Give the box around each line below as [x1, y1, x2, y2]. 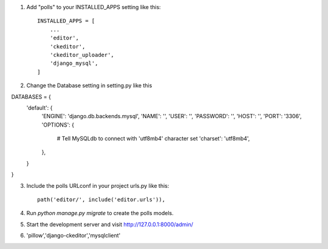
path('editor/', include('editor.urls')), [37, 196, 166, 203]
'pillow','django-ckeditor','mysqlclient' [26, 232, 121, 239]
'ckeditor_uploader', [49, 51, 115, 58]
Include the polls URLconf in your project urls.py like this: [26, 182, 169, 189]
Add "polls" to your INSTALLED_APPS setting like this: [26, 4, 161, 10]
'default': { [26, 104, 53, 111]
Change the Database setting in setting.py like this [26, 82, 152, 89]
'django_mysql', [49, 60, 98, 67]
